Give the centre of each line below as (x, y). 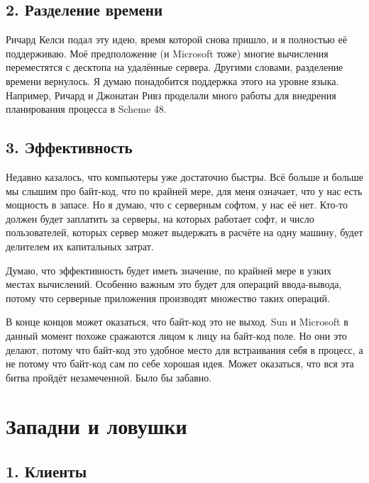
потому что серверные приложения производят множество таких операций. (168, 298)
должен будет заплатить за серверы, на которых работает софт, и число (160, 218)
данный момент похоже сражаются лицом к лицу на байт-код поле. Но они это (176, 335)
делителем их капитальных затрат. (80, 246)
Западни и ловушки (97, 426)
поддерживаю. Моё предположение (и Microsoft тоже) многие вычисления (167, 53)
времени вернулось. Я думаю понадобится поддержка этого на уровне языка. (172, 80)
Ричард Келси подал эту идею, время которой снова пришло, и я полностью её (176, 39)
